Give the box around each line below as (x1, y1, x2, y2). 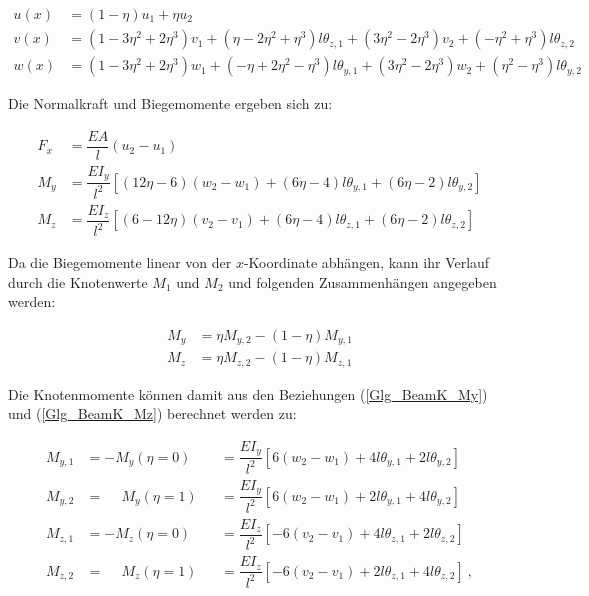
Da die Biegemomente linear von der (8, 252, 232, 273)
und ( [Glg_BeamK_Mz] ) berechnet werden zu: (8, 403, 297, 424)
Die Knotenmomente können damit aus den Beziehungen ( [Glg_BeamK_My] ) (8, 383, 488, 404)
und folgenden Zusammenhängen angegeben (228, 271, 497, 292)
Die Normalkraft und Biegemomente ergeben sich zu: (8, 93, 333, 114)
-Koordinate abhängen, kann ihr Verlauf (243, 252, 490, 273)
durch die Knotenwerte (8, 271, 148, 292)
